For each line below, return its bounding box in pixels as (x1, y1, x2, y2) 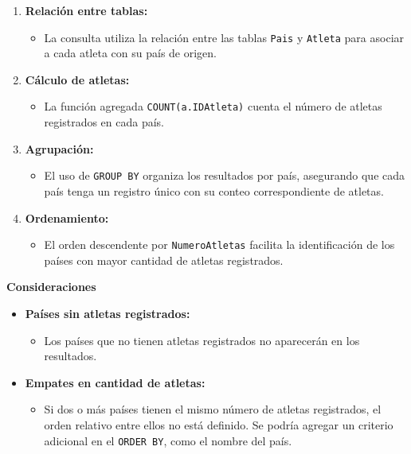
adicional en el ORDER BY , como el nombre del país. (44, 432, 292, 448)
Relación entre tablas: (25, 2, 148, 18)
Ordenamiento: (25, 209, 109, 226)
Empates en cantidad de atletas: (25, 374, 205, 390)
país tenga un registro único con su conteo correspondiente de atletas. (44, 182, 384, 199)
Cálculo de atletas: (25, 71, 130, 87)
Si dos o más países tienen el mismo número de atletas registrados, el (44, 401, 382, 417)
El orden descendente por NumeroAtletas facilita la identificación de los (44, 236, 395, 253)
